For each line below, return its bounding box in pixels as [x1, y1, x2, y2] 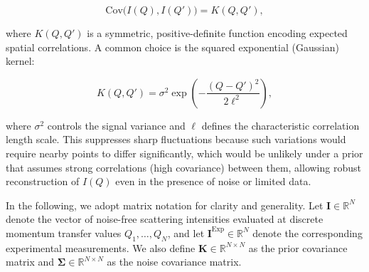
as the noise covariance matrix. [107, 254, 242, 269]
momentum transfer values [6, 225, 122, 240]
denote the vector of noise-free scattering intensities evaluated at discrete [6, 211, 323, 226]
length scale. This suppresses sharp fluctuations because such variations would [6, 132, 346, 147]
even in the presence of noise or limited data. [115, 174, 311, 189]
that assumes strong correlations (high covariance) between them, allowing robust [6, 159, 361, 174]
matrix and [6, 254, 55, 269]
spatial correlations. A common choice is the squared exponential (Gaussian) [6, 39, 339, 54]
